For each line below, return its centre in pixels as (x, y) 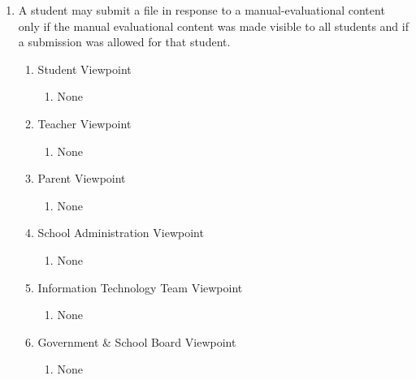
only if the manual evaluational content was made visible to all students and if (213, 26)
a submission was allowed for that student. (124, 42)
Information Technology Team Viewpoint (140, 287)
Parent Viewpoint (82, 178)
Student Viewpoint (84, 69)
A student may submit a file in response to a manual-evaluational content (201, 10)
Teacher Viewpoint (84, 123)
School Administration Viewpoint (121, 233)
